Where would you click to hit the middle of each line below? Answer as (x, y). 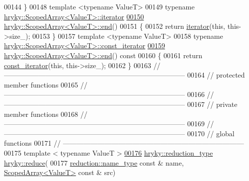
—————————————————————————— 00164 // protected (124, 75)
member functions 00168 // (46, 114)
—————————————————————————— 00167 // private (121, 104)
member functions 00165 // (46, 84)
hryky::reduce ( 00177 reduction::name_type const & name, (94, 162)
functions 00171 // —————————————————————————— (124, 143)
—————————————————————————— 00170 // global (119, 133)
